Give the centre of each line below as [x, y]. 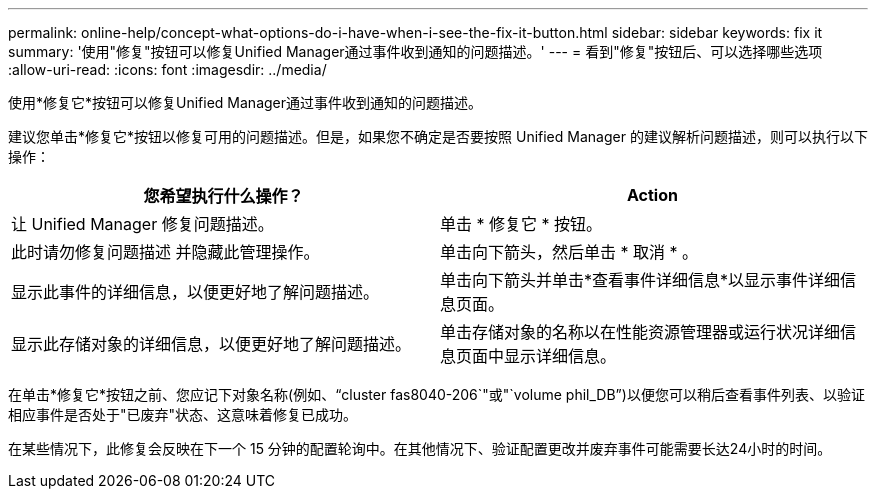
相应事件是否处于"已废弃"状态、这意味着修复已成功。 [183, 414]
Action [652, 195]
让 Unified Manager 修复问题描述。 [142, 224]
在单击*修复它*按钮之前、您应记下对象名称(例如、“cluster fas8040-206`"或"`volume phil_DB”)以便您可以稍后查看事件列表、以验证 [436, 394]
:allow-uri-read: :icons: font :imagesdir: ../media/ [167, 69]
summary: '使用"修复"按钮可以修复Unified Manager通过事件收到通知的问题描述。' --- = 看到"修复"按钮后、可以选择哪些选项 [415, 51]
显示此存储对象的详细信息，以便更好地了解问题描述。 [211, 344]
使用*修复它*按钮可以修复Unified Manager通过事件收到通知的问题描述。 [245, 102]
